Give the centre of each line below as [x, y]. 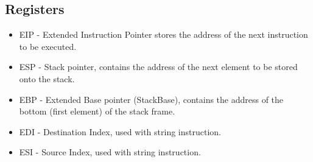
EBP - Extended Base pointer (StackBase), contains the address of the [151, 99]
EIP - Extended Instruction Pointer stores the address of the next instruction [164, 34]
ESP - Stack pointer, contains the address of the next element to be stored [158, 67]
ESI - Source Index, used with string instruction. [110, 152]
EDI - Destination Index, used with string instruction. [120, 131]
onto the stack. [47, 78]
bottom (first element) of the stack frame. [97, 111]
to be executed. [48, 46]
